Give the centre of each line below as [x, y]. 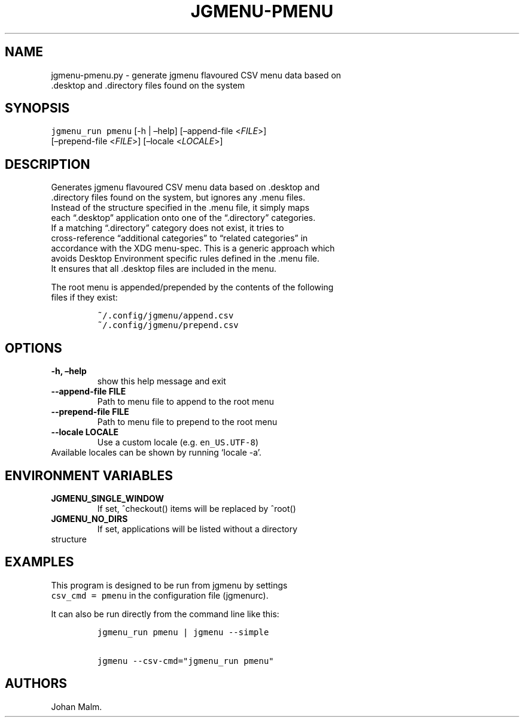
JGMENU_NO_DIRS [89, 518]
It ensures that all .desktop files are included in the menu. [164, 269]
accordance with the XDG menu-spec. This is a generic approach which [193, 248]
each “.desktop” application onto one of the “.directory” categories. [183, 218]
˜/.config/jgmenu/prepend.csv [168, 325]
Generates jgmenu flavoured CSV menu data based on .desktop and [185, 187]
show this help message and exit [162, 381]
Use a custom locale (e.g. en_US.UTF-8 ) [178, 442]
